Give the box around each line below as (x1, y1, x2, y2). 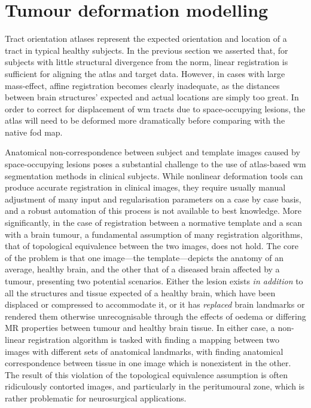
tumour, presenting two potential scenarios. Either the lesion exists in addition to (5, 275, 303, 287)
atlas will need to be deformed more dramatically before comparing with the (5, 114, 285, 127)
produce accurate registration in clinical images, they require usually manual (5, 181, 286, 194)
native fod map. (5, 125, 63, 138)
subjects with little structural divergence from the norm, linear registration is (5, 56, 288, 68)
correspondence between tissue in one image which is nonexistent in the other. (5, 357, 291, 369)
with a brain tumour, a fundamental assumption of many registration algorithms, (5, 228, 303, 240)
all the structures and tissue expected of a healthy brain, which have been (5, 286, 276, 299)
